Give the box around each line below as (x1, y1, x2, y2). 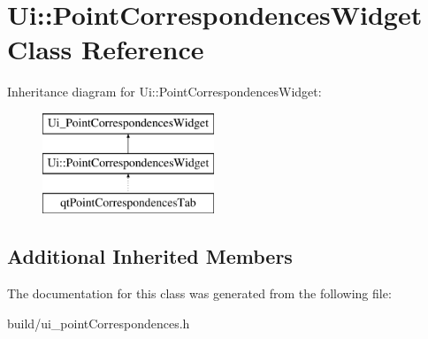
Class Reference (7, 31, 204, 67)
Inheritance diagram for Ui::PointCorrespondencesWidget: (7, 82, 322, 101)
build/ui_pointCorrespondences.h (7, 313, 190, 332)
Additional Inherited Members (7, 243, 293, 270)
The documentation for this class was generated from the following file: (7, 284, 392, 303)
